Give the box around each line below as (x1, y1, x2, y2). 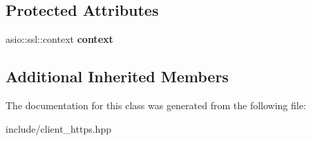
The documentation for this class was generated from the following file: (6, 98, 306, 112)
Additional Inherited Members (6, 66, 229, 87)
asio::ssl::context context (6, 32, 113, 46)
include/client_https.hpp (6, 121, 111, 135)
